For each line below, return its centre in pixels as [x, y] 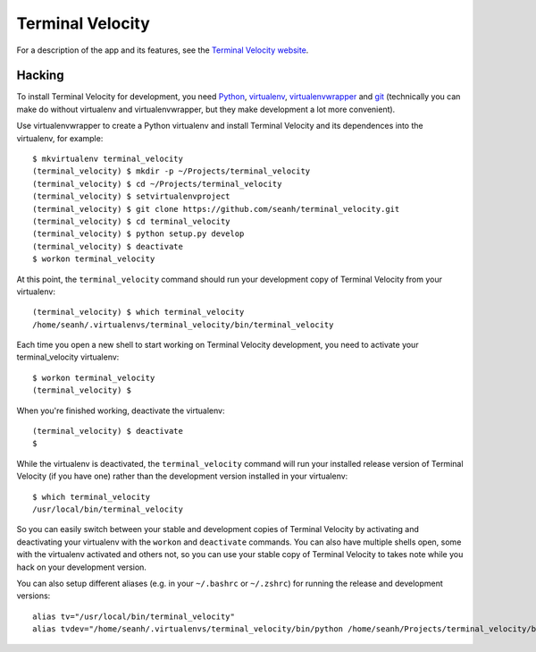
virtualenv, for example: [60, 138]
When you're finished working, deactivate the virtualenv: [121, 411]
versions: [33, 596]
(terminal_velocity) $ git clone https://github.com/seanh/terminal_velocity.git [216, 209]
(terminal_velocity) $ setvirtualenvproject [132, 196]
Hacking [40, 76]
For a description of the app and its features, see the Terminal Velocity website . [163, 50]
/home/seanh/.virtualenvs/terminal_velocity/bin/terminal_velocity [183, 325]
